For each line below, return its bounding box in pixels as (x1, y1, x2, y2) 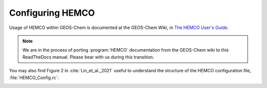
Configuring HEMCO (9, 7, 95, 18)
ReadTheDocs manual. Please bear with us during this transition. (22, 54, 154, 60)
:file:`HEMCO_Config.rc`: (9, 74, 59, 81)
